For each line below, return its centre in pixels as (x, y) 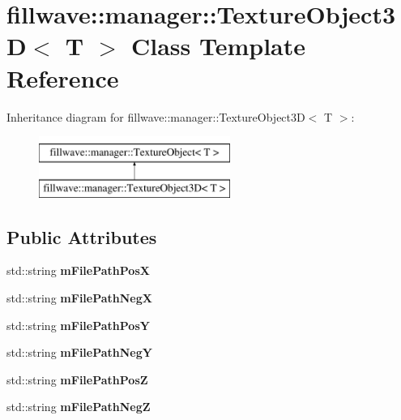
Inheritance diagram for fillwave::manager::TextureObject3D (156, 116)
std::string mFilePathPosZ (77, 379)
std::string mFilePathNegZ (79, 407)
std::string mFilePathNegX (79, 298)
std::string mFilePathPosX (78, 270)
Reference (63, 77)
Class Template (218, 46)
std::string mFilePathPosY (78, 325)
